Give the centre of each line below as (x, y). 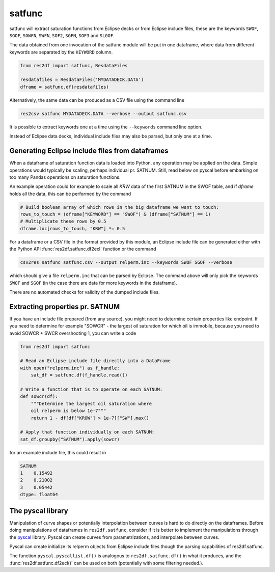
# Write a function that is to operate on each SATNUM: (91, 389)
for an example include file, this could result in (58, 452)
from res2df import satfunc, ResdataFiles (74, 65)
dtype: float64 (39, 495)
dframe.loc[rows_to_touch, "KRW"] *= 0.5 (73, 228)
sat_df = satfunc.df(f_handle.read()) (79, 375)
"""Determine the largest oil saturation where (91, 403)
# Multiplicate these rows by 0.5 (63, 221)
